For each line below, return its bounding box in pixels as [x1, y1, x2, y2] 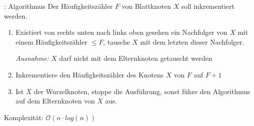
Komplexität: [4, 112, 44, 122]
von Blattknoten [121, 1, 171, 11]
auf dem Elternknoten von [15, 96, 95, 106]
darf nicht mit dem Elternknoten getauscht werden [59, 53, 213, 63]
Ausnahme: [15, 53, 49, 63]
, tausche [103, 36, 130, 47]
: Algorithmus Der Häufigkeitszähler [4, 1, 113, 11]
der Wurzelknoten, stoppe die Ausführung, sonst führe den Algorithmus [34, 86, 251, 96]
